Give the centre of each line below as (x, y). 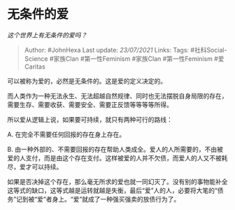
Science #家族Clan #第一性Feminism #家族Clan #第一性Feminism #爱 (124, 58)
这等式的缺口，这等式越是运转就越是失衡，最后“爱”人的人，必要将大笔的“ (113, 190)
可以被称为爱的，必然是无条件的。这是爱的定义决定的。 (87, 80)
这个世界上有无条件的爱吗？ (47, 35)
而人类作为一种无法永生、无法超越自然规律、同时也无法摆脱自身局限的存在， (117, 96)
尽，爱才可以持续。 (35, 167)
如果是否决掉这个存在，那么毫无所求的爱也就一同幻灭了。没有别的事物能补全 (117, 181)
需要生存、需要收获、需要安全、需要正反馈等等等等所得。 (90, 104)
